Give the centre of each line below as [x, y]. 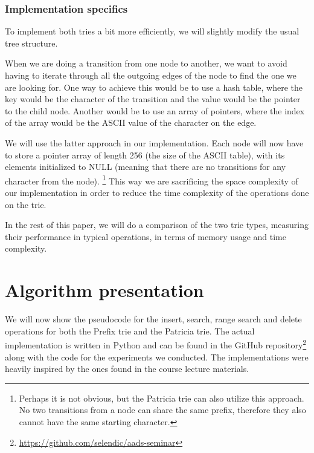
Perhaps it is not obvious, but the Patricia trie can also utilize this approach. [162, 398]
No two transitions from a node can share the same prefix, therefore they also [162, 410]
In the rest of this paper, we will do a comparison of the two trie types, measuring [157, 225]
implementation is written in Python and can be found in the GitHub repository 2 [156, 344]
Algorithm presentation [104, 290]
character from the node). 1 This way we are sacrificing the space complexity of [152, 180]
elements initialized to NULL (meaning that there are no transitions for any [146, 167]
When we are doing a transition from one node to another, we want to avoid [146, 63]
